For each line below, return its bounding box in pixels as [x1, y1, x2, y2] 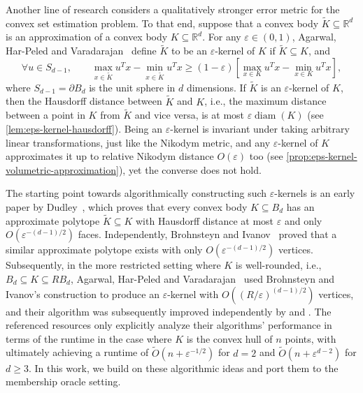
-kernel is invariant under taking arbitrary [170, 121, 350, 136]
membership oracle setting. [6, 374, 121, 389]
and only [284, 213, 322, 228]
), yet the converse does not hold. [118, 162, 262, 177]
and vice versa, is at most [134, 107, 245, 122]
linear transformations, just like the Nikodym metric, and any [6, 135, 271, 149]
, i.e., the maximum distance [204, 94, 327, 108]
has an [286, 200, 315, 214]
